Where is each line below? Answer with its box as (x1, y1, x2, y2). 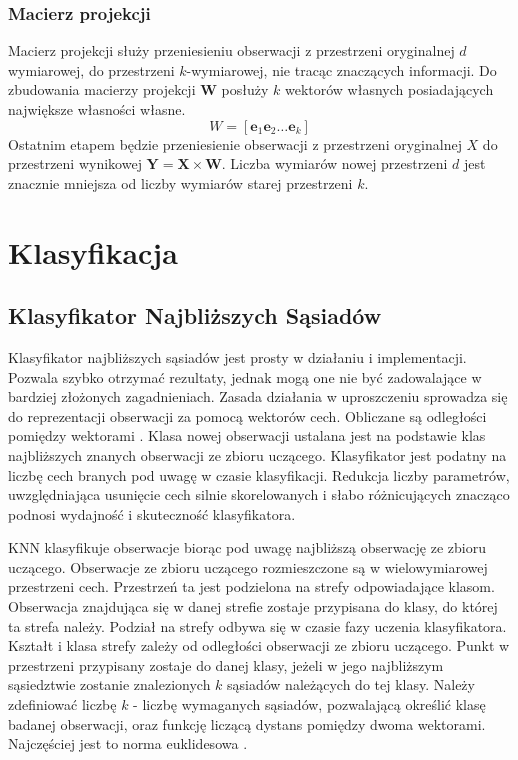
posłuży (221, 79, 269, 100)
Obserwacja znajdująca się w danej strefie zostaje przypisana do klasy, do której (8, 596, 498, 617)
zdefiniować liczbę (8, 694, 117, 715)
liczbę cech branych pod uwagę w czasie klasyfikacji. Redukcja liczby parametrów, (8, 464, 510, 485)
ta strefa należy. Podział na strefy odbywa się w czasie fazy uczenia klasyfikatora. (8, 615, 507, 636)
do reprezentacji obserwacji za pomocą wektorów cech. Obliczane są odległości (8, 405, 487, 426)
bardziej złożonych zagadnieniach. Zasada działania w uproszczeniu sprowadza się (8, 386, 508, 407)
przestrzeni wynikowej (8, 153, 142, 174)
